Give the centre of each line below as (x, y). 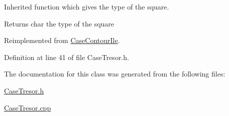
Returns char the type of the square (59, 23)
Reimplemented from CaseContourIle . (62, 40)
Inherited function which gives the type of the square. (87, 6)
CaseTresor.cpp (28, 107)
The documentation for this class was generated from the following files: (115, 74)
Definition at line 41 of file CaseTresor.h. (67, 57)
